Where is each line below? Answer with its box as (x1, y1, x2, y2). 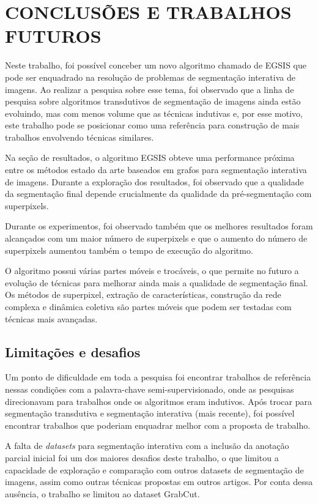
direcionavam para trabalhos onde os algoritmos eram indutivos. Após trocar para (5, 395, 312, 407)
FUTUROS (5, 23, 102, 48)
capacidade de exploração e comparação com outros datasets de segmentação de (5, 463, 304, 476)
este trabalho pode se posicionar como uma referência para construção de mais (5, 119, 300, 132)
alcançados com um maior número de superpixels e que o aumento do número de (5, 232, 308, 245)
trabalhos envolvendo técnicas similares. (5, 130, 154, 143)
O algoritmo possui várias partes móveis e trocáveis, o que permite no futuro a (5, 264, 299, 277)
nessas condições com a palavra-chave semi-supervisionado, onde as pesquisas (5, 382, 294, 395)
